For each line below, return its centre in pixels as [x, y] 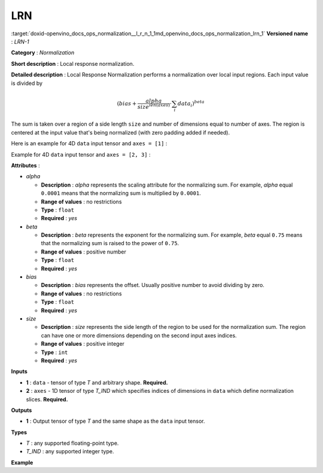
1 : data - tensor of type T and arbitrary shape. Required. [97, 382]
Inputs [19, 371]
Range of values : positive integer [83, 344]
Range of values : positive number [84, 252]
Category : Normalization [43, 53]
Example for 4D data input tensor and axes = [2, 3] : [81, 154]
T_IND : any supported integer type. [70, 451]
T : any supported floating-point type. [72, 443]
